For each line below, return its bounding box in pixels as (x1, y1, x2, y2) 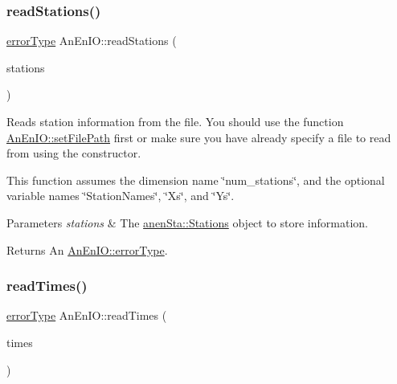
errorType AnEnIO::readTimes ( (6, 307, 167, 324)
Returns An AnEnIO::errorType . (6, 241, 168, 258)
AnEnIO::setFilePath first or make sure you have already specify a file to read (6, 129, 391, 145)
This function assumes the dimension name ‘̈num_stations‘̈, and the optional (6, 171, 385, 188)
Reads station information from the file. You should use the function (6, 113, 344, 129)
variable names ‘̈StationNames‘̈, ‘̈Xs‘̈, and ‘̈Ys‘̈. (6, 187, 235, 204)
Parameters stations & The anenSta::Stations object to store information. (6, 214, 368, 231)
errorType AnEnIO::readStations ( (6, 32, 177, 49)
